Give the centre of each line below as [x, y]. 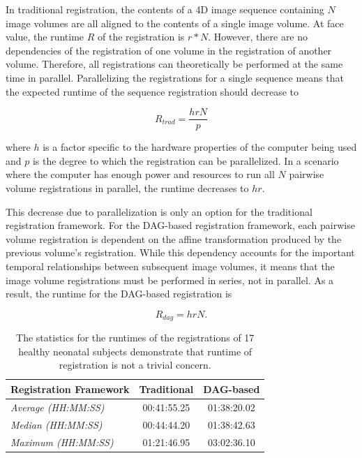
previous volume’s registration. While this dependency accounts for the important [180, 252]
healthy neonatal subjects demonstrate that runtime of [135, 351]
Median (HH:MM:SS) [56, 424]
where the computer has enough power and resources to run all [140, 174]
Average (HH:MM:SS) [58, 407]
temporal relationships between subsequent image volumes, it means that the [170, 266]
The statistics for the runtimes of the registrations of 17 [135, 338]
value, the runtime [45, 37]
